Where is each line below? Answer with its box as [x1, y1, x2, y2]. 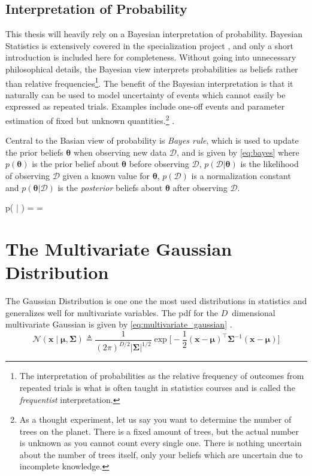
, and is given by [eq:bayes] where [177, 145, 299, 158]
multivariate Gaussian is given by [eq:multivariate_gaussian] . [5, 318, 232, 331]
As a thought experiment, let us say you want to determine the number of [19, 413, 292, 426]
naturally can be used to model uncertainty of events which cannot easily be [5, 88, 286, 101]
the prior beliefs [5, 145, 63, 158]
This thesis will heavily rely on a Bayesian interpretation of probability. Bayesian [5, 28, 303, 40]
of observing [5, 169, 50, 182]
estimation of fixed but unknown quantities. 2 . [5, 113, 175, 126]
